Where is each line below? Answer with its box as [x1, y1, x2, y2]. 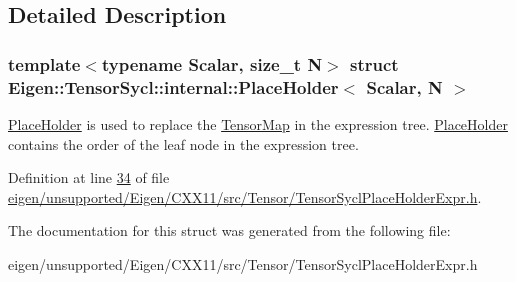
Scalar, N [366, 74, 443, 99]
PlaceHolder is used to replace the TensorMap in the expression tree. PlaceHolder [8, 113, 508, 134]
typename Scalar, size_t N [101, 51, 323, 76]
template [8, 51, 81, 76]
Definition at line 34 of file [8, 167, 170, 188]
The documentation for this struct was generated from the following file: [8, 220, 451, 241]
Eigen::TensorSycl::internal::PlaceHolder [8, 74, 339, 99]
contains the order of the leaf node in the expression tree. [8, 133, 359, 154]
